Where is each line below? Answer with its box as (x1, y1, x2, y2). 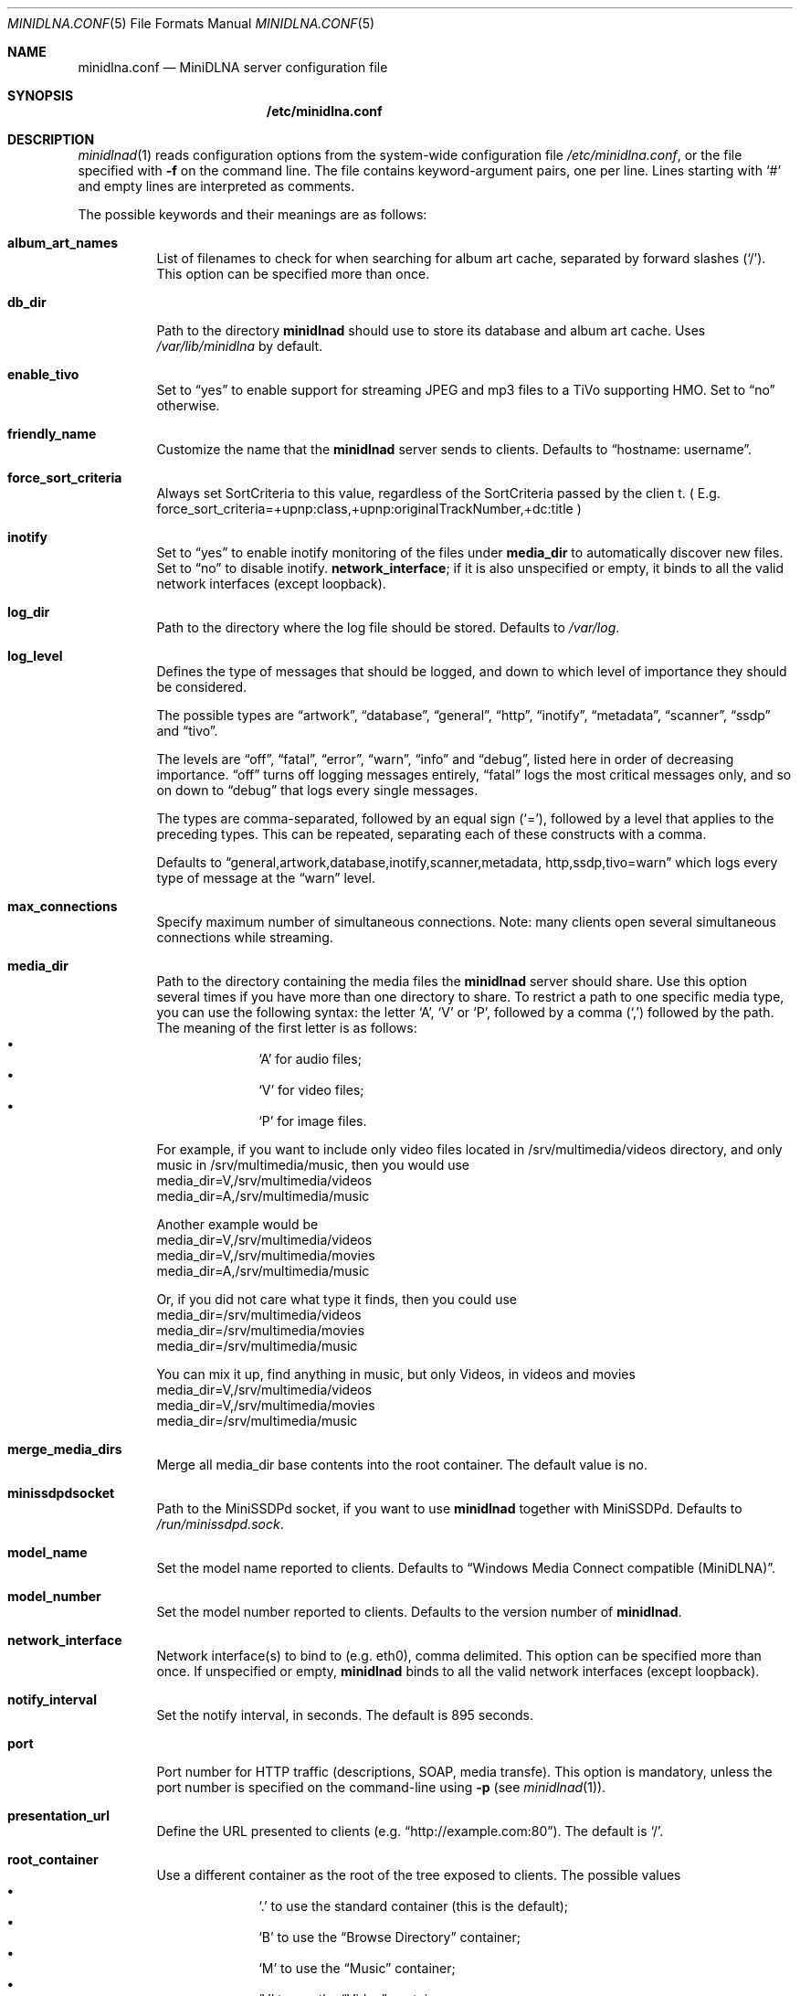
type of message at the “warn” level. (156, 870, 375, 886)
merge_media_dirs (7, 1441, 122, 1457)
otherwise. (156, 398, 220, 413)
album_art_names (7, 235, 119, 250)
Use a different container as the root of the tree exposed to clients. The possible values (156, 1867, 681, 1883)
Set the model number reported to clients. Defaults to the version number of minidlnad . (156, 1604, 682, 1619)
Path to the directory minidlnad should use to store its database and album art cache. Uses (156, 323, 706, 338)
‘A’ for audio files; (258, 1051, 362, 1067)
